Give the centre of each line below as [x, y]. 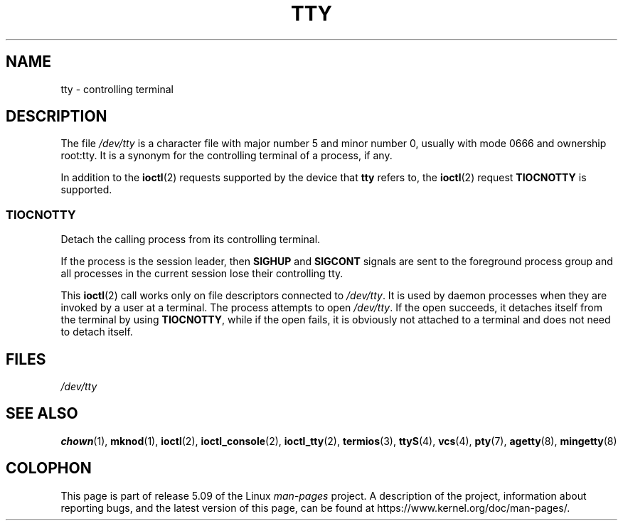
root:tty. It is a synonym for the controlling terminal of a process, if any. [227, 156]
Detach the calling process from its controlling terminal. [191, 240]
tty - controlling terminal [117, 89]
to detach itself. [97, 332]
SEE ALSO [42, 414]
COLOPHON [49, 468]
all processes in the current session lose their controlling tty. [202, 274]
